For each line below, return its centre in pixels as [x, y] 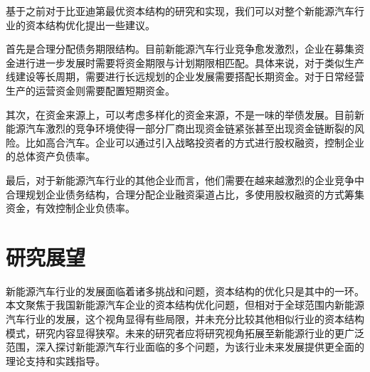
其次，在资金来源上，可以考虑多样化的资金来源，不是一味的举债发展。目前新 [185, 114]
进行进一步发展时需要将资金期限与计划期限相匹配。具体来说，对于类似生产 [190, 62]
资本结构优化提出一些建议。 [90, 25]
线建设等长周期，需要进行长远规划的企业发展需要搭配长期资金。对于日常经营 [185, 76]
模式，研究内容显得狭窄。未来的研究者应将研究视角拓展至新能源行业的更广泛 [185, 333]
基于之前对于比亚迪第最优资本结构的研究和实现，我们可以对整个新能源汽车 [180, 11]
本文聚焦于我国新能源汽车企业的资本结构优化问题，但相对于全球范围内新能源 [185, 305]
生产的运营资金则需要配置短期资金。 [90, 90]
